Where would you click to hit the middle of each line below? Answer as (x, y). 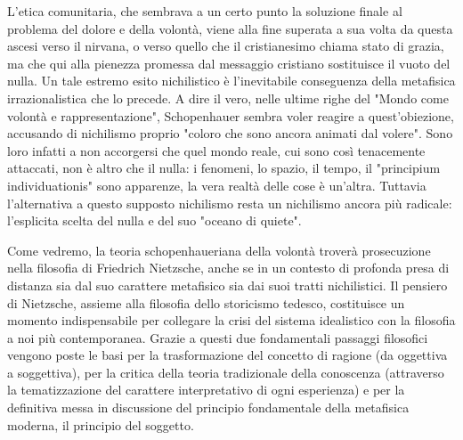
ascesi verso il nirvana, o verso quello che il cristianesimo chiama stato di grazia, (226, 46)
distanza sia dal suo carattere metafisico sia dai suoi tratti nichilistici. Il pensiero (227, 285)
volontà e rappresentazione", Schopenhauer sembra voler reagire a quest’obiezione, (231, 115)
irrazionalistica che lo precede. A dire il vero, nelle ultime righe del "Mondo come (228, 98)
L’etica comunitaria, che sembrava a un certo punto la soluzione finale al (205, 11)
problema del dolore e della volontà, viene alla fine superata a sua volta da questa (230, 28)
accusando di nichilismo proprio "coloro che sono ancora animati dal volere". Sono (230, 133)
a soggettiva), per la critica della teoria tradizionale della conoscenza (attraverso (226, 372)
